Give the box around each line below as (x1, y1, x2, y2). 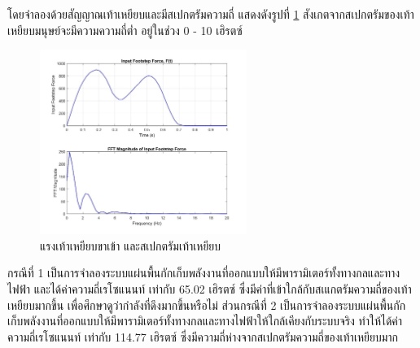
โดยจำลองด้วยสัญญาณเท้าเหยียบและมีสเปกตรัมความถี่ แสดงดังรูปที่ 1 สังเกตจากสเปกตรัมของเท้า (7, 6, 414, 22)
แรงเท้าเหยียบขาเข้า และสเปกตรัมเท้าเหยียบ (40, 237, 221, 254)
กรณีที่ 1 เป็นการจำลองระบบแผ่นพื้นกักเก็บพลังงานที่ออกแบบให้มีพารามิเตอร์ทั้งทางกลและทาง (7, 264, 400, 281)
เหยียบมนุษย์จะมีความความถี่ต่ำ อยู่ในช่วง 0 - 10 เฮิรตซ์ (7, 21, 243, 38)
